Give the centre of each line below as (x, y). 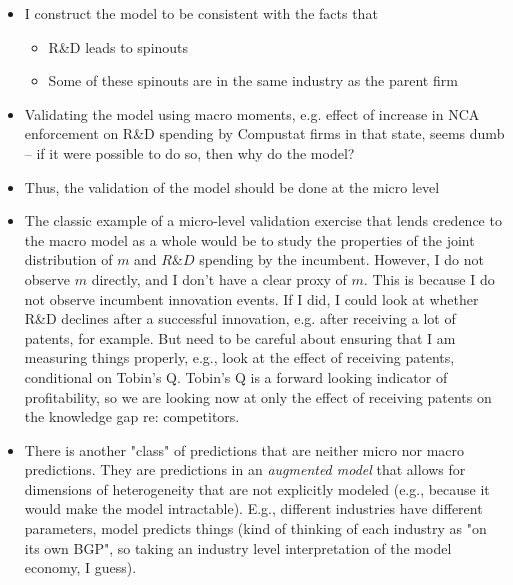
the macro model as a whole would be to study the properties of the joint (249, 239)
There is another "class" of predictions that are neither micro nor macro (244, 449)
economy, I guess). (80, 567)
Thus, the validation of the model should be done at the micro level (232, 186)
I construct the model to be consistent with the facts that (201, 13)
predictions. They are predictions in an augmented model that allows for (245, 469)
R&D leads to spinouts (118, 46)
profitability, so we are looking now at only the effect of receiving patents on (258, 396)
